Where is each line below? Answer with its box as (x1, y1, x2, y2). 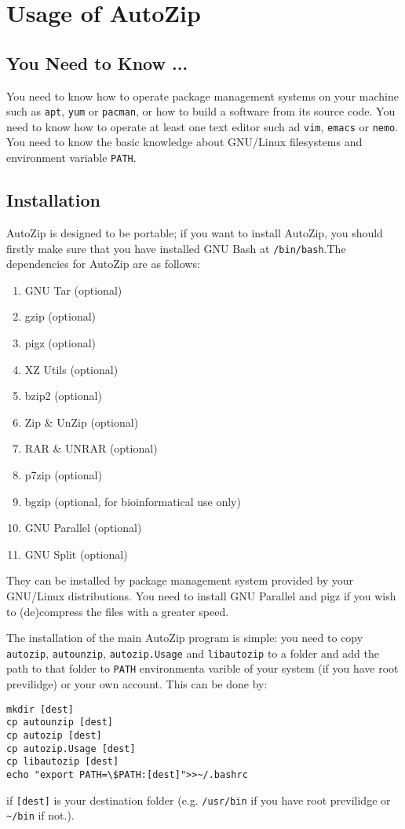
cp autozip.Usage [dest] (6, 743, 136, 754)
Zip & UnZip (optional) (24, 413, 139, 430)
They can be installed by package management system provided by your (6, 572, 354, 589)
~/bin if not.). (6, 807, 75, 823)
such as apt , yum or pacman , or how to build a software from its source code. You (6, 103, 396, 119)
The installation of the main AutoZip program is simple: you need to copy (6, 629, 363, 646)
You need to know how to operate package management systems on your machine (6, 87, 399, 104)
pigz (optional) (24, 334, 97, 350)
